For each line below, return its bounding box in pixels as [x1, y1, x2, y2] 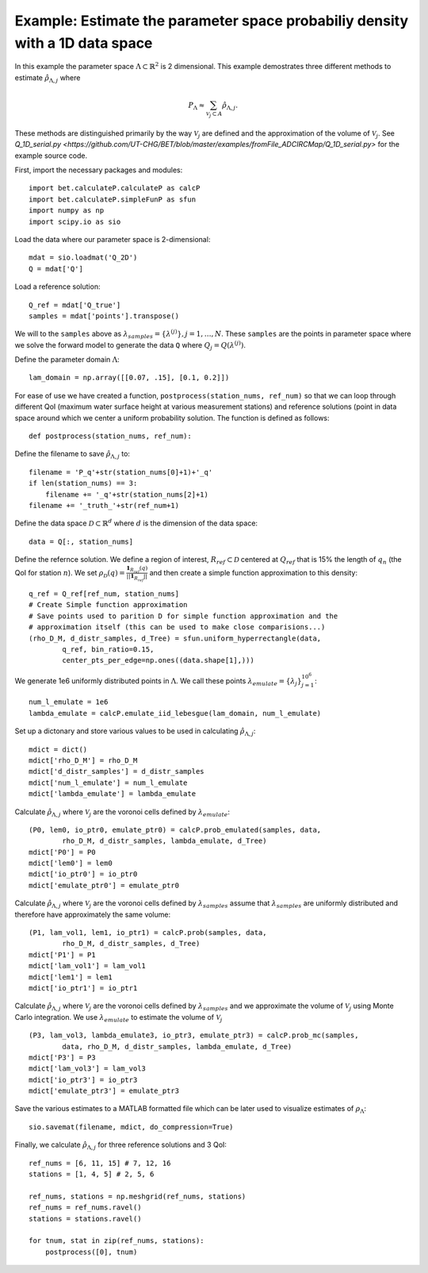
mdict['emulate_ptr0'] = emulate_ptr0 [29, 881, 180, 890]
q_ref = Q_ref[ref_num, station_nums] [29, 590, 180, 598]
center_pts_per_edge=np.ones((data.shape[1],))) [62, 656, 255, 665]
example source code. [14, 151, 88, 160]
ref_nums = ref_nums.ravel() [29, 1203, 142, 1212]
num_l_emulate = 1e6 [29, 698, 109, 706]
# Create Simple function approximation [29, 600, 188, 610]
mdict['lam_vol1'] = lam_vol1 [29, 961, 147, 971]
